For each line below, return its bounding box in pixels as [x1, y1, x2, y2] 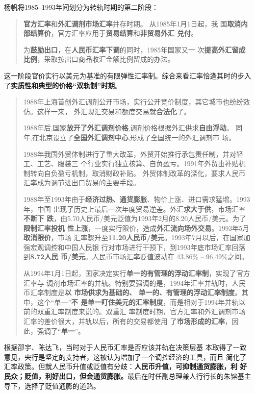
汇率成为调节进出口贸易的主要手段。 [23, 177, 140, 188]
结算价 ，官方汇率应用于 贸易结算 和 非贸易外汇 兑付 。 [30, 28, 198, 38]
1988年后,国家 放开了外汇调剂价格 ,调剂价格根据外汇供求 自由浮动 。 [23, 123, 233, 133]
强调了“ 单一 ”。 [37, 325, 85, 336]
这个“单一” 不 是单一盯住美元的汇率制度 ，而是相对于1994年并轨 [37, 296, 239, 307]
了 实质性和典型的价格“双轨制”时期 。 [4, 80, 122, 90]
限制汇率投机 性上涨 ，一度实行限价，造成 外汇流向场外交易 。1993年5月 [23, 222, 250, 233]
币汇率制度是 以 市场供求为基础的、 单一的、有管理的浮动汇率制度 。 [23, 287, 242, 297]
